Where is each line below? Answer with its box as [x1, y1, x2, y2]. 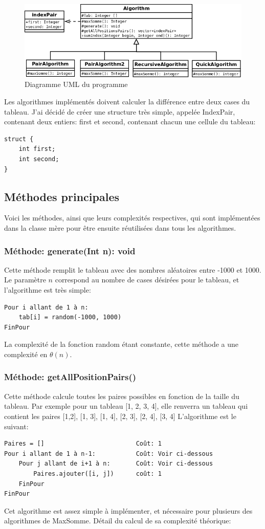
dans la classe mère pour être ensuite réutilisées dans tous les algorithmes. [4, 223, 236, 233]
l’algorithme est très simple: [4, 284, 91, 295]
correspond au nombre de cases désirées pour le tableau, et [55, 274, 239, 285]
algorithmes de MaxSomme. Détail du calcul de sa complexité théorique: [4, 515, 231, 526]
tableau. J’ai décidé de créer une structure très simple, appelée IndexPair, [4, 106, 235, 117]
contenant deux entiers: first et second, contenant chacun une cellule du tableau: [4, 116, 256, 127]
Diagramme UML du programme [25, 79, 128, 90]
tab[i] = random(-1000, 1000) [18, 314, 122, 321]
